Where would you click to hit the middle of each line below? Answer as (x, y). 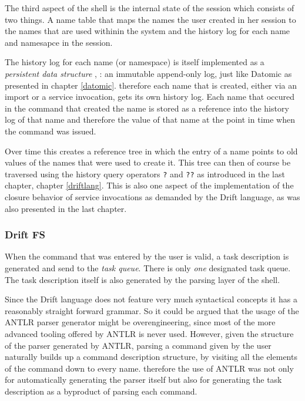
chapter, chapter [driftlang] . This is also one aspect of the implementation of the (149, 185)
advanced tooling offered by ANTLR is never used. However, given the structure (149, 333)
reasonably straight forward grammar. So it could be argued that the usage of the (152, 310)
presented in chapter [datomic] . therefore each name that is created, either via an (151, 85)
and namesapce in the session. (59, 42)
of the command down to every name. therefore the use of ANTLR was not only (149, 368)
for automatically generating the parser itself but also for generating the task (143, 380)
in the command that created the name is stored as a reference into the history (147, 108)
